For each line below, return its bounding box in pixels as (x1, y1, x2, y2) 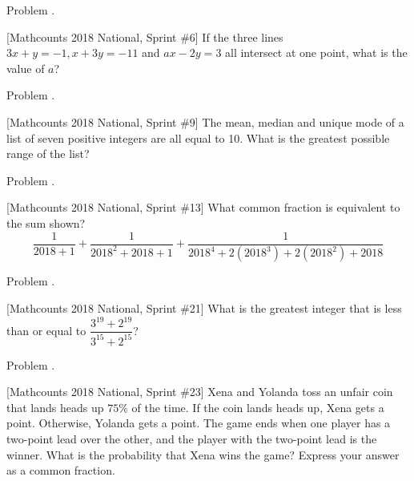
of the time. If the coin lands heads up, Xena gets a (131, 398, 384, 415)
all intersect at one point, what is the (225, 44, 408, 61)
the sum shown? (6, 214, 86, 231)
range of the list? (6, 145, 90, 162)
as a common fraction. (6, 462, 115, 479)
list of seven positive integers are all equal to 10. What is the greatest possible (6, 129, 390, 146)
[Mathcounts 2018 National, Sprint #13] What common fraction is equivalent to (6, 199, 400, 216)
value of (6, 59, 45, 76)
